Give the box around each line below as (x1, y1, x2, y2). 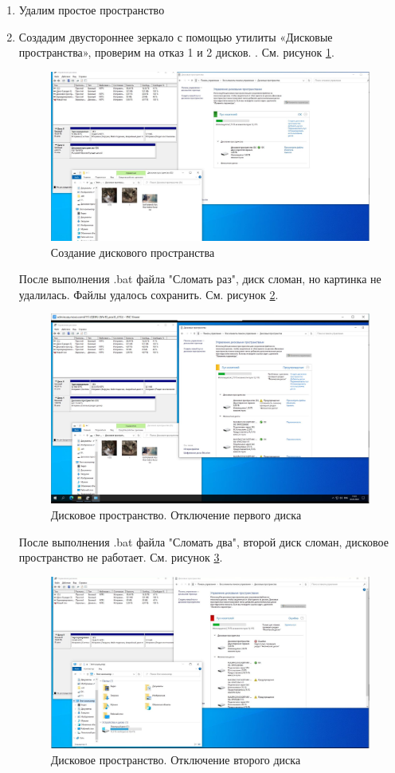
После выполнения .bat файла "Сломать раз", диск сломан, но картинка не (18, 270, 381, 287)
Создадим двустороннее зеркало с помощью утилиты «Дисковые (18, 28, 333, 45)
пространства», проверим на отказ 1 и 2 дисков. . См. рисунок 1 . (18, 44, 334, 61)
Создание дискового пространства (50, 243, 215, 260)
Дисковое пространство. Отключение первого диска (50, 506, 302, 523)
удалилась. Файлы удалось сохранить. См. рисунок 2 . (18, 286, 279, 302)
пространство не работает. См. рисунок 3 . (18, 549, 223, 566)
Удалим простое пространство (18, 2, 165, 18)
